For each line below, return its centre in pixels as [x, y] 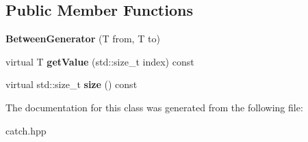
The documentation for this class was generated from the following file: [154, 107]
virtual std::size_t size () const [72, 84]
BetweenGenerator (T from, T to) [83, 39]
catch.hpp [26, 130]
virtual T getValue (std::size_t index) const [100, 61]
